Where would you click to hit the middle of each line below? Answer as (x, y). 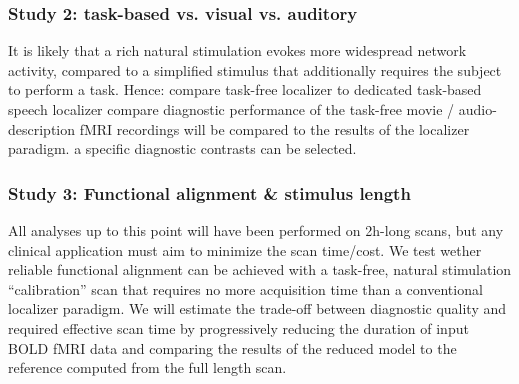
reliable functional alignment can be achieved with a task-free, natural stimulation (260, 269)
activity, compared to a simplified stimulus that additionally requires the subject (255, 69)
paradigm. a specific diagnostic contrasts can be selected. (182, 148)
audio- (477, 109)
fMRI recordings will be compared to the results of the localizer (274, 128)
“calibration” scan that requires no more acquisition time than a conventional (245, 288)
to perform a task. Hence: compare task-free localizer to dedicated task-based (245, 89)
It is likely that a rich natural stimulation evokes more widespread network (237, 50)
